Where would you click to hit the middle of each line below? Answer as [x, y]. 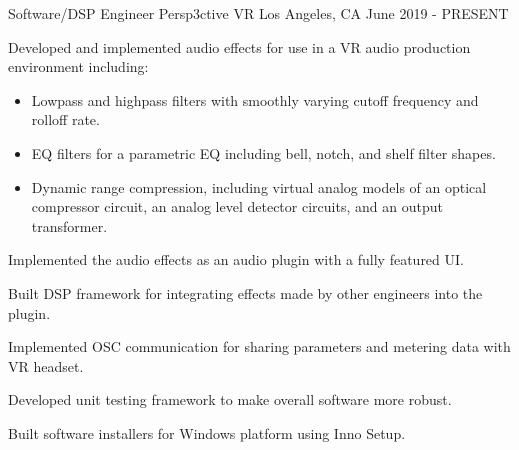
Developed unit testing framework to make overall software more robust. [230, 399]
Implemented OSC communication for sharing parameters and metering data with [259, 346]
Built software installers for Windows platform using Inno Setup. [207, 432]
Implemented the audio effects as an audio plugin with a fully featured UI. [236, 259]
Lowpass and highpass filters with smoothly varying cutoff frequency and [255, 99]
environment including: [78, 66]
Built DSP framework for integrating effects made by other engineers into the [245, 292]
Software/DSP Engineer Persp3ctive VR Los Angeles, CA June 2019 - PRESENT [258, 13]
